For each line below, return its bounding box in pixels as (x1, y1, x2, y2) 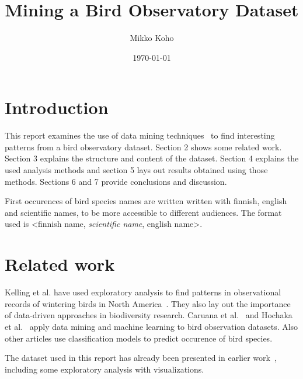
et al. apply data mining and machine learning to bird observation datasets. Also (5, 320, 298, 332)
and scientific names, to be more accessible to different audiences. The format (5, 206, 282, 218)
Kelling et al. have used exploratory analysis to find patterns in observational (5, 286, 281, 298)
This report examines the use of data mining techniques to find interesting (5, 129, 275, 142)
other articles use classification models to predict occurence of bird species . (5, 332, 273, 344)
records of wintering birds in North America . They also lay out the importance (5, 297, 291, 309)
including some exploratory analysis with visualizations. (5, 363, 204, 375)
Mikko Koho (130, 32, 174, 44)
